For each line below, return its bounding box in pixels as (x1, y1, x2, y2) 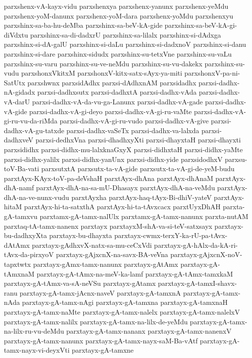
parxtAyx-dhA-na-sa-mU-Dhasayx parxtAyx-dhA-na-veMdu (36, 182, 215, 193)
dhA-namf (4, 182, 34, 193)
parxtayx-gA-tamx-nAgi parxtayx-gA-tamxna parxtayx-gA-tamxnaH (22, 297, 228, 307)
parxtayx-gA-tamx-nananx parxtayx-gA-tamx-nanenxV (66, 326, 232, 336)
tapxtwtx (4, 259, 31, 269)
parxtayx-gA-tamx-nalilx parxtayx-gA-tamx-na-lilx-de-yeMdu (4, 316, 188, 326)
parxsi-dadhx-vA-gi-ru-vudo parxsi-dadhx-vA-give (59, 116, 209, 126)
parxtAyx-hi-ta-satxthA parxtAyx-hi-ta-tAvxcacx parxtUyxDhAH (24, 201, 221, 212)
